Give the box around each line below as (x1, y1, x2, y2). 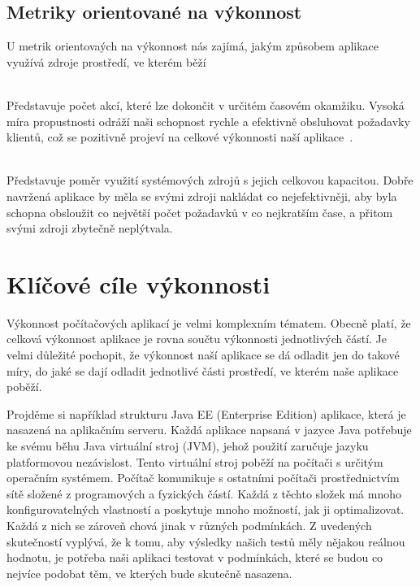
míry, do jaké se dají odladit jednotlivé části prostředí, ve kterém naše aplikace (6, 362, 399, 379)
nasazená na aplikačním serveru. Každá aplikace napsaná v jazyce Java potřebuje (6, 421, 412, 438)
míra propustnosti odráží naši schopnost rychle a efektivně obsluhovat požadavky (6, 112, 410, 129)
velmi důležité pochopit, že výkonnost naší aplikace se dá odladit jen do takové (6, 346, 400, 363)
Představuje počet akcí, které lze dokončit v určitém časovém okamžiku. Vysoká (6, 96, 405, 113)
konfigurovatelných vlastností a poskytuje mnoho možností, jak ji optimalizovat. (6, 501, 405, 518)
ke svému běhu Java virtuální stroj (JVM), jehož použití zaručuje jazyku (6, 437, 369, 454)
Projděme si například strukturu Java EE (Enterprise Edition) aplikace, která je (6, 405, 406, 422)
